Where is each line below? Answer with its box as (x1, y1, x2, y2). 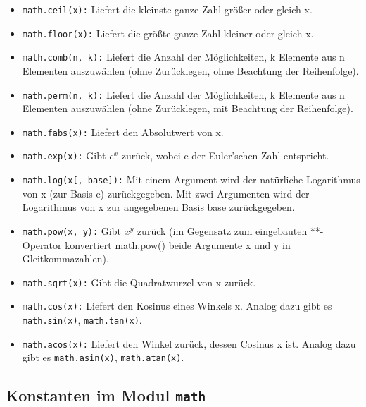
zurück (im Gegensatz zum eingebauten (137, 223, 308, 238)
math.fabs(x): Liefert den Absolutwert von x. (22, 124, 224, 139)
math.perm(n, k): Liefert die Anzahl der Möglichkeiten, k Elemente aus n (22, 87, 345, 102)
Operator (22, 237, 62, 252)
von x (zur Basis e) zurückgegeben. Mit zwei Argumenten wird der (22, 186, 310, 200)
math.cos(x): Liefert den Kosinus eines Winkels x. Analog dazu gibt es (22, 298, 332, 313)
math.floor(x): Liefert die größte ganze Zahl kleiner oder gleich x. (22, 25, 314, 40)
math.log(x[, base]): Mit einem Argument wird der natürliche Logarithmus (22, 172, 360, 187)
